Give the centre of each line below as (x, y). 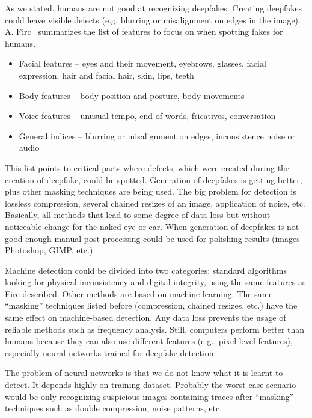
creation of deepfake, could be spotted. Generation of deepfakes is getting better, (154, 179)
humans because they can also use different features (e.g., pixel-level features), (149, 341)
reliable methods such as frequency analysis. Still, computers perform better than (155, 329)
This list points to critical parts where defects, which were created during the (147, 167)
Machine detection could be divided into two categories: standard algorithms (146, 270)
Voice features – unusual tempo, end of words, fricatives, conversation (147, 116)
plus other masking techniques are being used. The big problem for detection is (151, 191)
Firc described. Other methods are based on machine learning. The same (139, 293)
